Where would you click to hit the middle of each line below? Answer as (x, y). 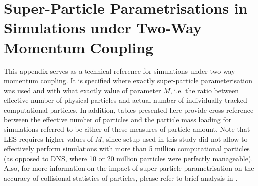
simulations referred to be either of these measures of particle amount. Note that (127, 129)
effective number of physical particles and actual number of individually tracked (126, 100)
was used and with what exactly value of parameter (83, 90)
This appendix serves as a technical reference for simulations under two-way (120, 71)
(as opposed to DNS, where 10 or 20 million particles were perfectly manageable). (129, 158)
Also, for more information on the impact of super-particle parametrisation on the (129, 168)
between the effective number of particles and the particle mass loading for (118, 119)
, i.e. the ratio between (204, 90)
